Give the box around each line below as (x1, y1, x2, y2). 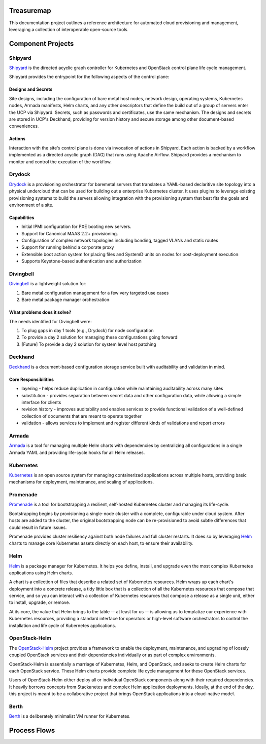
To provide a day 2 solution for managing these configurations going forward (21, 335, 178, 340)
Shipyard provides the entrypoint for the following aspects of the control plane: (9, 74, 169, 80)
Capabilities (9, 215, 34, 221)
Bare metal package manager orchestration (21, 297, 110, 303)
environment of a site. (9, 202, 54, 208)
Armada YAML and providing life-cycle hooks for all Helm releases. (9, 449, 145, 455)
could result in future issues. (9, 524, 67, 530)
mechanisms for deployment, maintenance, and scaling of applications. (9, 479, 154, 485)
